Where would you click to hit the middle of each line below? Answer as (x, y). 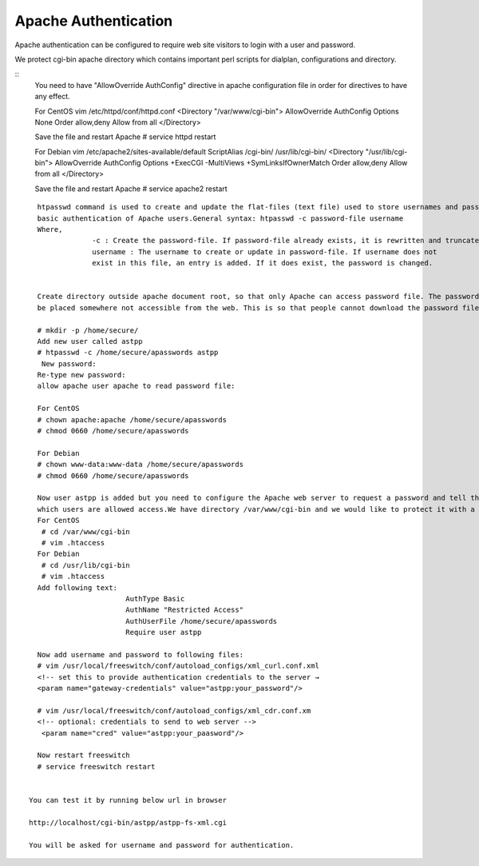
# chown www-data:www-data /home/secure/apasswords (140, 465)
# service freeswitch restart (96, 766)
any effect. (53, 97)
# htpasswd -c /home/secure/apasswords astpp (128, 353)
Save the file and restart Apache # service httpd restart (125, 137)
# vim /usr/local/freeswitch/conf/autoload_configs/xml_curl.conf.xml (178, 666)
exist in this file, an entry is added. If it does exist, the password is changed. (263, 263)
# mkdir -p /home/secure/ (88, 330)
